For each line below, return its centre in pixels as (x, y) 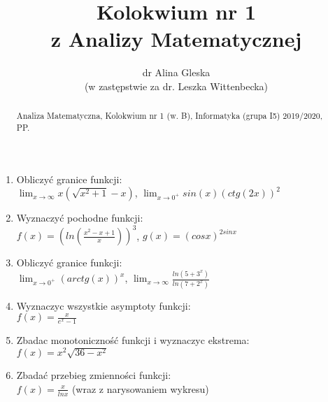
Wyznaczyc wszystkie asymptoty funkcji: (104, 305)
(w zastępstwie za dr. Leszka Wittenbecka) (176, 86)
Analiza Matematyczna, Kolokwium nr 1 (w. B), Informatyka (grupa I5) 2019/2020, (170, 116)
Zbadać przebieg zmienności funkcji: (94, 375)
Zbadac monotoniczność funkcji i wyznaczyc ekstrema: (133, 339)
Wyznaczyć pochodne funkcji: (80, 218)
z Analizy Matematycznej (176, 39)
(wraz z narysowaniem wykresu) (140, 388)
